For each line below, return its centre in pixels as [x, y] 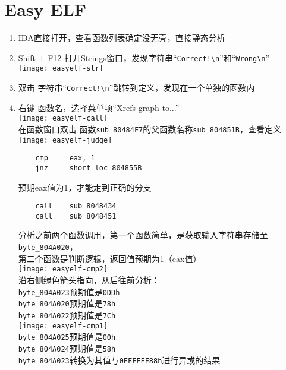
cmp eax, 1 [65, 158]
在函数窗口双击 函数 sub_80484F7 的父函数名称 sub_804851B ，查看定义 [150, 129]
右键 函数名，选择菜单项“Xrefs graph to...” [99, 107]
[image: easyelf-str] [61, 69]
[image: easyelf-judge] [65, 140]
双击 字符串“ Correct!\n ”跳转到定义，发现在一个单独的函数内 [136, 88]
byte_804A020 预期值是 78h [67, 303]
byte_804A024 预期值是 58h [67, 348]
